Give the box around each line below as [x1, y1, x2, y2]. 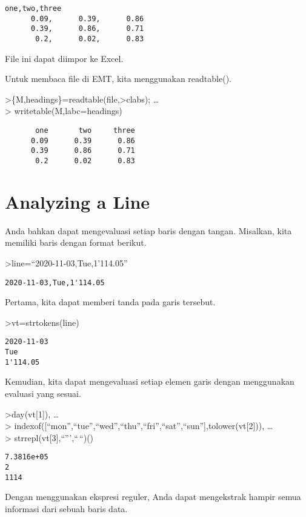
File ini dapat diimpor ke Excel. [5, 52, 124, 64]
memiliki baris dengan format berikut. [5, 236, 147, 249]
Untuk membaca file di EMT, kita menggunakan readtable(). [5, 72, 231, 85]
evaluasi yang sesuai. [5, 387, 81, 399]
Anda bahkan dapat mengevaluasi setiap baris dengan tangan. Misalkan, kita [5, 224, 292, 237]
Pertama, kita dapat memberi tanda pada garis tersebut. [5, 296, 216, 308]
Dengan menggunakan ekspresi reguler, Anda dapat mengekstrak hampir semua [5, 490, 301, 503]
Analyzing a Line [5, 189, 150, 214]
